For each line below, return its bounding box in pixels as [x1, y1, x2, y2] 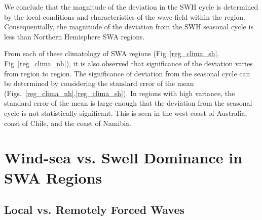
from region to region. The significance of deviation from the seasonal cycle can [4, 68, 250, 78]
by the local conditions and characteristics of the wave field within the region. [4, 11, 245, 22]
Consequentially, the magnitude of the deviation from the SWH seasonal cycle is [4, 21, 253, 32]
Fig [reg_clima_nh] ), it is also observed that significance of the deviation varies [4, 58, 253, 68]
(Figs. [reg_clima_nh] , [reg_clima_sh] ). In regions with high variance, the [4, 87, 235, 98]
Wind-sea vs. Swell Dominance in [4, 147, 243, 168]
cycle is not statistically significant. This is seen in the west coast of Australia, [4, 107, 247, 118]
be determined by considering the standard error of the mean [4, 78, 194, 89]
